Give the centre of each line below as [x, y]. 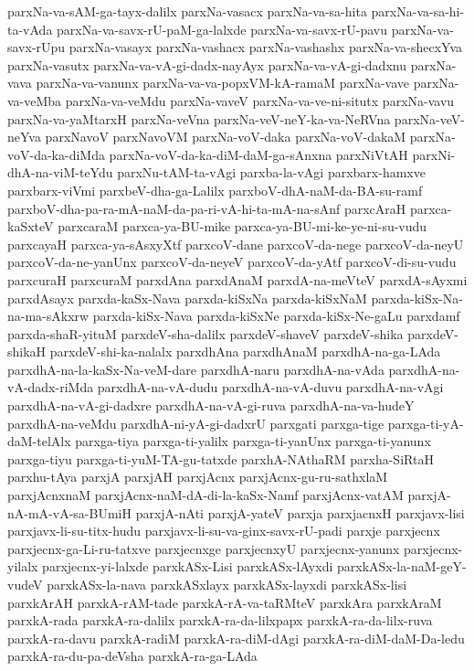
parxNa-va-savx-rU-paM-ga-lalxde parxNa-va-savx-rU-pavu [222, 29]
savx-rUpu [37, 47]
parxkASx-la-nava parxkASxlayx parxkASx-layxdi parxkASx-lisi [227, 584]
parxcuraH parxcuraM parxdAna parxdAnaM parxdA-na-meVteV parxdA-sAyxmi [237, 279]
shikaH [27, 351]
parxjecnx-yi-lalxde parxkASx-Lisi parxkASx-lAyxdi [188, 566]
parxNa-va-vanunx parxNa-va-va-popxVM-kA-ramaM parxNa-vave [222, 83]
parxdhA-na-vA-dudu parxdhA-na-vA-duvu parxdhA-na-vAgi [270, 387]
